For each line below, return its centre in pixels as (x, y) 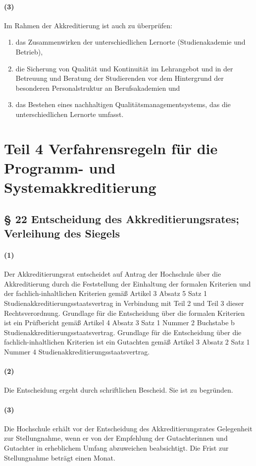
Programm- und (60, 167)
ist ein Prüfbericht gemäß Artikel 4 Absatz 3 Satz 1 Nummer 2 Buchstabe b (119, 322)
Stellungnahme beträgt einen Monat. (60, 457)
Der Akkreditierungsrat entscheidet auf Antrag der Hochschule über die (113, 274)
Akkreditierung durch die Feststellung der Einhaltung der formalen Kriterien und (128, 283)
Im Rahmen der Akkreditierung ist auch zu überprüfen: (88, 25)
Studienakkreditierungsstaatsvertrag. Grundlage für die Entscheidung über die (123, 332)
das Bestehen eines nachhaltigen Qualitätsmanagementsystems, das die (123, 104)
